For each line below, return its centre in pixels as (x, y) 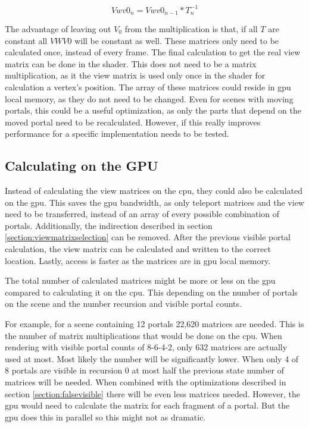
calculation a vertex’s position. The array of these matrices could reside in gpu (148, 87)
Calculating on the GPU (82, 166)
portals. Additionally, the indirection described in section (109, 225)
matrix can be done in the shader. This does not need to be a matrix (131, 63)
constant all (26, 40)
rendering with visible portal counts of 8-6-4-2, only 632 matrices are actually (146, 347)
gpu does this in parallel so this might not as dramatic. (105, 417)
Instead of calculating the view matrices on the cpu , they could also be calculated (154, 191)
